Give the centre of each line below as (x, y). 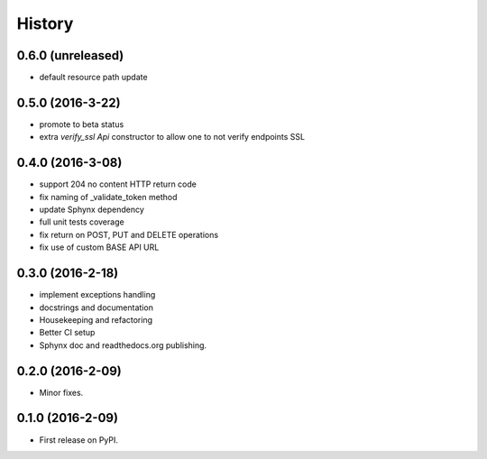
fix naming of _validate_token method (108, 197)
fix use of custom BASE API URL (99, 247)
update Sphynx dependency (92, 210)
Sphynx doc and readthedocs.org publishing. (123, 345)
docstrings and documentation (96, 308)
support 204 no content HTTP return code (118, 184)
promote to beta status (82, 124)
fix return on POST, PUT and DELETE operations (129, 234)
